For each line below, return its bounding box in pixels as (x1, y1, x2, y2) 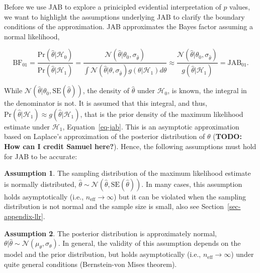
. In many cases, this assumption (141, 178, 242, 189)
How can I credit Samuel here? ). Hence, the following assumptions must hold (4, 141, 256, 152)
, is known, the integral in (167, 85, 247, 96)
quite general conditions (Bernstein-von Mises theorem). (4, 258, 177, 269)
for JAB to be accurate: (4, 151, 77, 161)
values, (229, 2, 250, 12)
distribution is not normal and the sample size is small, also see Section (4, 201, 224, 212)
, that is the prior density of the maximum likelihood (80, 108, 243, 119)
